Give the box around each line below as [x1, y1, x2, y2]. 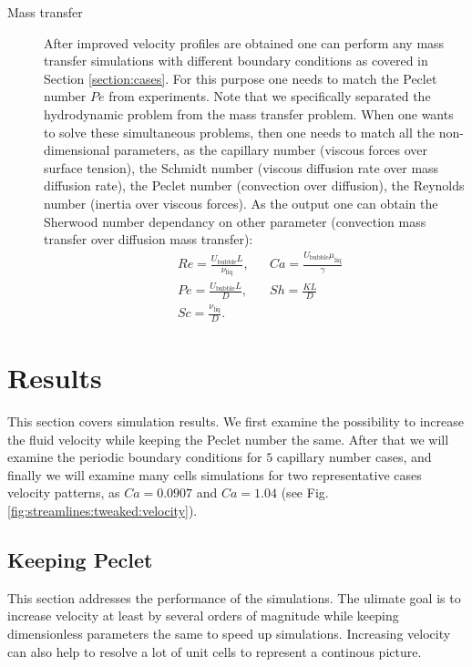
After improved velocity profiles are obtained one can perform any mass [44, 33, 445, 52]
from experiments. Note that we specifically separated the [108, 87, 431, 106]
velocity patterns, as [7, 483, 120, 502]
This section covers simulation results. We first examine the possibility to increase [7, 412, 464, 430]
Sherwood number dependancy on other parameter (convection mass [44, 211, 426, 231]
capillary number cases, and [276, 447, 432, 467]
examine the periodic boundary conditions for [7, 447, 262, 467]
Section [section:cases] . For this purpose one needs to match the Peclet [44, 68, 437, 87]
